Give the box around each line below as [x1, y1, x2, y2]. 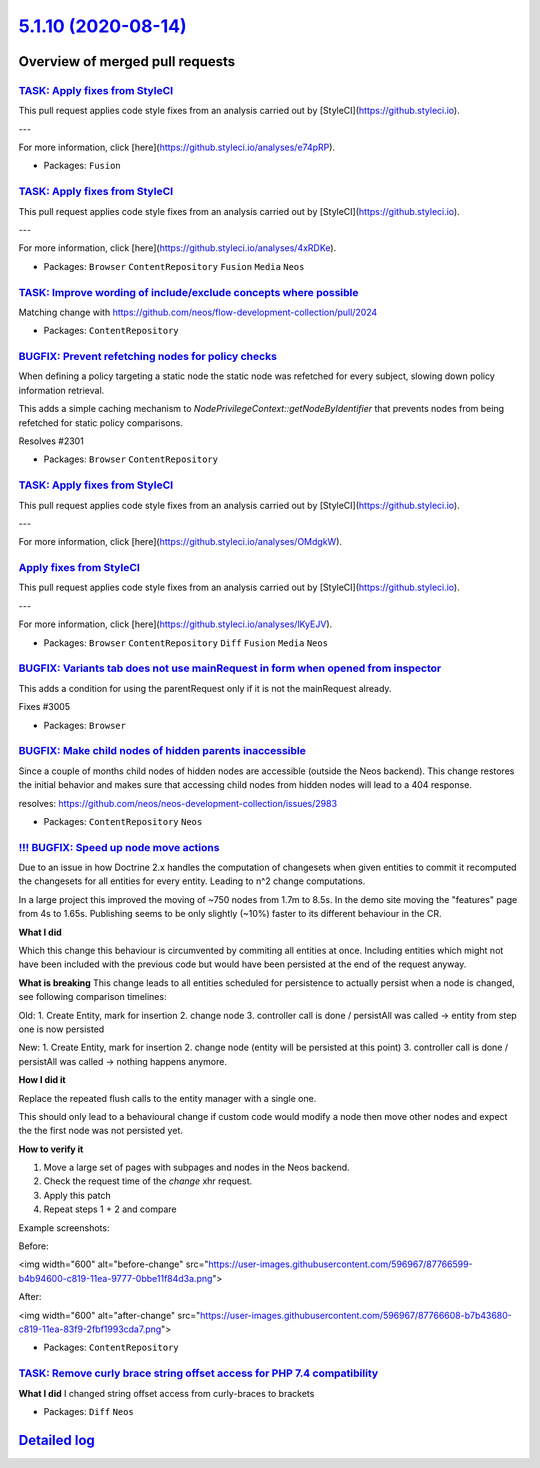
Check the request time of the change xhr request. [43, 1175, 253, 1187]
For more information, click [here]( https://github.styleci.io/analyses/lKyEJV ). [18, 618, 333, 630]
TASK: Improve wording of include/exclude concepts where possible [18, 285, 359, 299]
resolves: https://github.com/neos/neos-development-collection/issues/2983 [18, 797, 338, 809]
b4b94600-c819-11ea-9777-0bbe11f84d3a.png [18, 1272, 213, 1284]
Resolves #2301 [18, 435, 84, 447]
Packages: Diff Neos [43, 1405, 134, 1417]
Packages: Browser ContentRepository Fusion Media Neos [43, 260, 305, 272]
